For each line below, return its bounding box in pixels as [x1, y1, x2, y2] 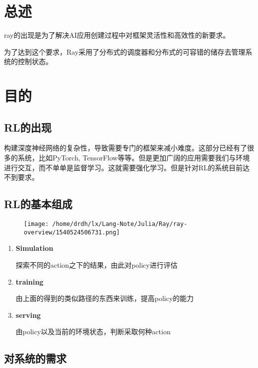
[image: [24, 221, 49, 228]
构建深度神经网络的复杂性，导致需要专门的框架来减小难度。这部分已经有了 [4, 143, 247, 153]
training [15, 276, 44, 287]
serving [15, 309, 41, 320]
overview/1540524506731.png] [24, 228, 120, 236]
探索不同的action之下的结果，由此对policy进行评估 [15, 259, 178, 270]
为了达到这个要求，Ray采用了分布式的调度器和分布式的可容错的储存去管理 [4, 46, 246, 57]
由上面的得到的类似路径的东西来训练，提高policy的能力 [15, 293, 194, 303]
